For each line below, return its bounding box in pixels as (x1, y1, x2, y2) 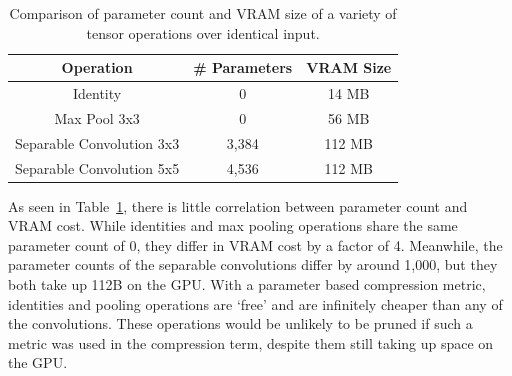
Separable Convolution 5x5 (15, 157, 180, 178)
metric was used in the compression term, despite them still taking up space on (8, 332, 494, 353)
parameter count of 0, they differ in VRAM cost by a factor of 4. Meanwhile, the (8, 234, 503, 255)
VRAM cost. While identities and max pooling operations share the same (8, 215, 458, 236)
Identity (72, 83, 122, 104)
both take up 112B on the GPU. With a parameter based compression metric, (8, 274, 486, 295)
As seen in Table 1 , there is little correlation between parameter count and (8, 195, 468, 216)
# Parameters (193, 57, 293, 78)
